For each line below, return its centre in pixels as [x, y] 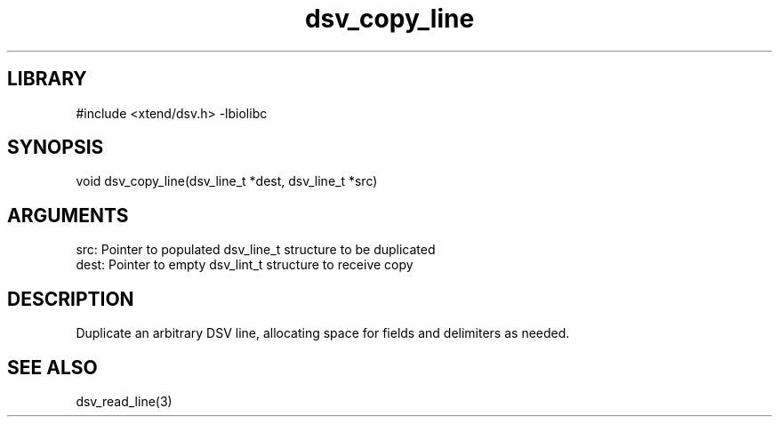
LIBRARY [47, 79]
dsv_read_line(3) [124, 401]
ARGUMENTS [68, 215]
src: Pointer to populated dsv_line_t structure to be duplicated [256, 250]
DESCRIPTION [71, 299]
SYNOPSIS [56, 148]
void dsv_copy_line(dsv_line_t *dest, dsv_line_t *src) [227, 181]
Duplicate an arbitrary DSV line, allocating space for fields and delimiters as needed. [323, 333]
